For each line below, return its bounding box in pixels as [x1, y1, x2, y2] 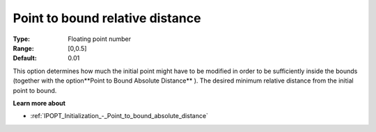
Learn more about [13, 99, 66, 107]
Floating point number [68, 35, 132, 43]
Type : [13, 35, 31, 43]
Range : [13, 44, 34, 52]
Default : [13, 54, 38, 63]
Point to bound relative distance [13, 10, 201, 26]
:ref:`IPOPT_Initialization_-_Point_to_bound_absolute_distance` [30, 112, 209, 120]
